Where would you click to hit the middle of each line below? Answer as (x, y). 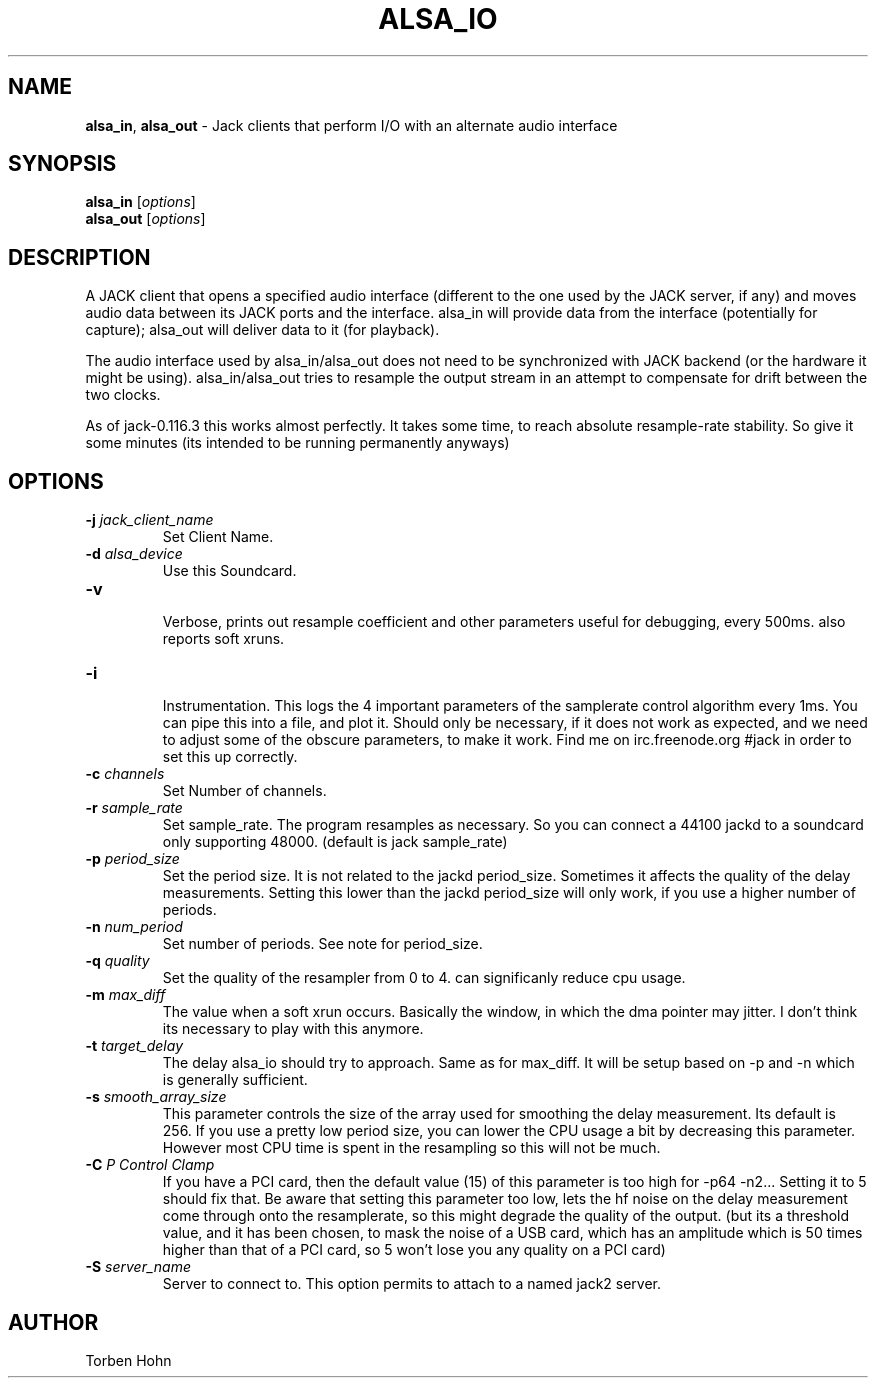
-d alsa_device (134, 554)
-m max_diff (125, 995)
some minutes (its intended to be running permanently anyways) (297, 443)
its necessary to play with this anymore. (293, 1029)
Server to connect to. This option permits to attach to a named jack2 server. (412, 1284)
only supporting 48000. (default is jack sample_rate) (335, 842)
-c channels (125, 774)
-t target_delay (134, 1046)
